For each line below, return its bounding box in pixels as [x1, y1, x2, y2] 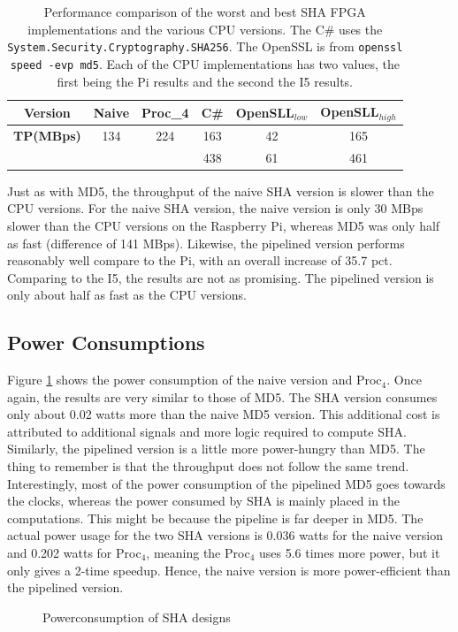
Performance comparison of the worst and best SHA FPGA [43, 3, 366, 20]
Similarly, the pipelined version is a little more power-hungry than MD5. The [7, 439, 425, 458]
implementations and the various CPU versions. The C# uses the [27, 19, 383, 38]
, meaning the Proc [146, 544, 250, 562]
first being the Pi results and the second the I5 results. [57, 72, 354, 90]
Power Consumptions [7, 329, 205, 356]
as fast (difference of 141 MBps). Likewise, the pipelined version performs [7, 233, 405, 252]
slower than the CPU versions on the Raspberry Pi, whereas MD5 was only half [7, 216, 440, 234]
